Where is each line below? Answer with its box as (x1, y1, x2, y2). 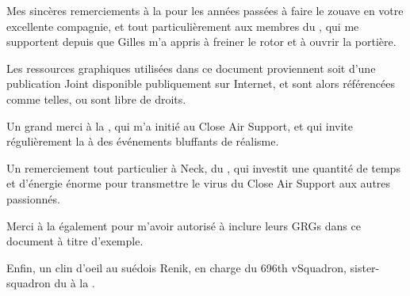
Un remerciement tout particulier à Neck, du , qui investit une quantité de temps (6, 159, 400, 176)
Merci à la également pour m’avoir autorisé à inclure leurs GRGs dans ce (6, 217, 361, 233)
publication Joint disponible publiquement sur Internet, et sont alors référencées (6, 75, 396, 92)
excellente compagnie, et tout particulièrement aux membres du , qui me (6, 17, 359, 34)
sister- (350, 259, 380, 275)
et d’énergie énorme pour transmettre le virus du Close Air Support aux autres (6, 175, 391, 192)
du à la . (54, 275, 95, 291)
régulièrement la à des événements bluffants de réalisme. (6, 133, 279, 150)
